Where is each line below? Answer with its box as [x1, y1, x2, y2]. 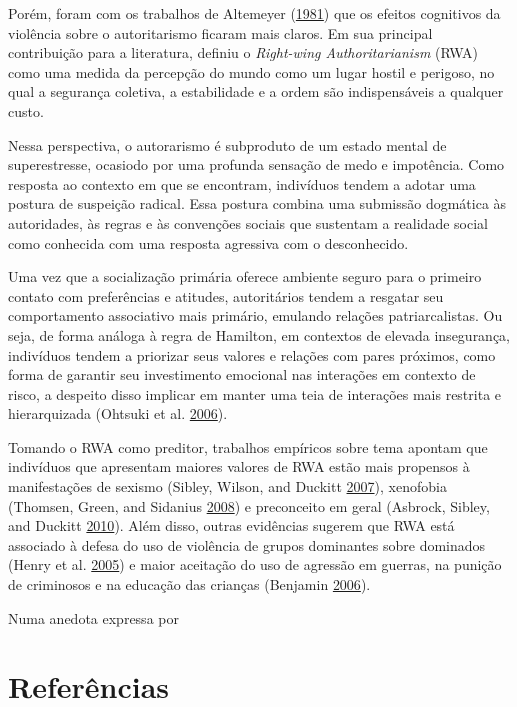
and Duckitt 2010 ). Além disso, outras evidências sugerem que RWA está [8, 515, 455, 536]
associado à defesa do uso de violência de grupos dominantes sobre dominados [8, 534, 486, 555]
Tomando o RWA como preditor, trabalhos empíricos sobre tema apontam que [8, 436, 488, 457]
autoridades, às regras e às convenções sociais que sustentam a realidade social [8, 212, 488, 233]
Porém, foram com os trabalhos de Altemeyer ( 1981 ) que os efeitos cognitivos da [8, 3, 501, 23]
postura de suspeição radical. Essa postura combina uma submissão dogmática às [8, 193, 507, 214]
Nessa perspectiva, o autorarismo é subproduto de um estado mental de [8, 134, 447, 155]
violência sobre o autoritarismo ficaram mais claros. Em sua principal [8, 22, 433, 43]
